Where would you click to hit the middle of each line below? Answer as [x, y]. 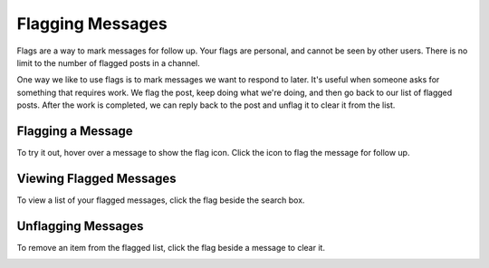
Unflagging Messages [80, 226]
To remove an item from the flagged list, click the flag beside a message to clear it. [171, 247]
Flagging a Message [75, 131]
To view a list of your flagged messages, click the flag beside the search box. [161, 200]
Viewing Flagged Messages [96, 178]
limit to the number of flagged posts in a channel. [109, 62]
